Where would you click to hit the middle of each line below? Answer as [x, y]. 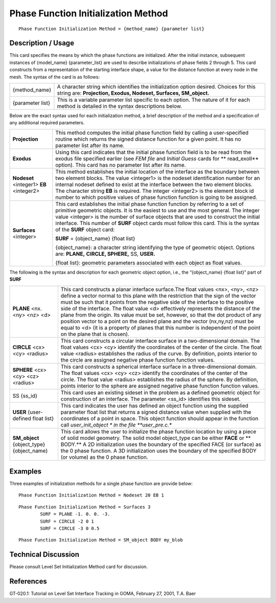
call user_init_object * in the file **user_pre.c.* [116, 425]
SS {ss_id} [25, 395]
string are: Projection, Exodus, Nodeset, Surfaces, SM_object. [133, 93]
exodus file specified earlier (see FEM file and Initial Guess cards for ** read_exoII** [157, 159]
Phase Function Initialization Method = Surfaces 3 [85, 507]
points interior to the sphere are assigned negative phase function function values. [160, 386]
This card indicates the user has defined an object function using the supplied [154, 406]
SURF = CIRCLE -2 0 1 [67, 521]
